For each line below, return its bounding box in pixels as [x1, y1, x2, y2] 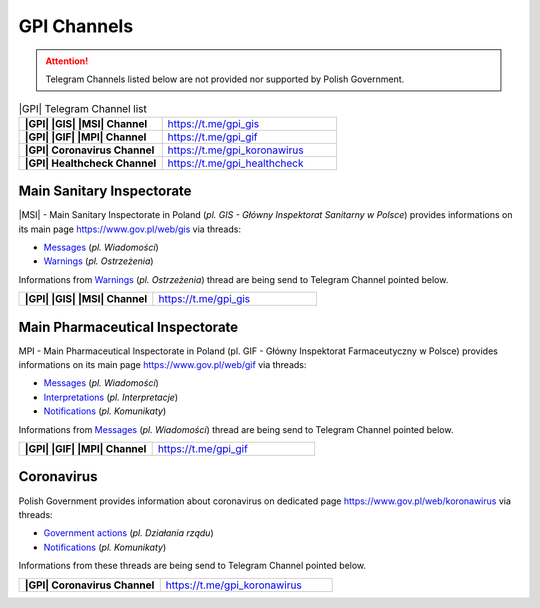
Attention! [45, 55, 89, 67]
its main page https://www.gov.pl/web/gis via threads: [18, 223, 242, 235]
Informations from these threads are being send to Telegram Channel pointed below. [18, 560, 367, 572]
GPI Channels [18, 15, 134, 37]
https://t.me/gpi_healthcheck [167, 156, 304, 170]
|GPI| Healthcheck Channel [24, 156, 157, 170]
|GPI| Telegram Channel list [18, 101, 147, 115]
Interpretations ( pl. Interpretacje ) [43, 391, 179, 403]
